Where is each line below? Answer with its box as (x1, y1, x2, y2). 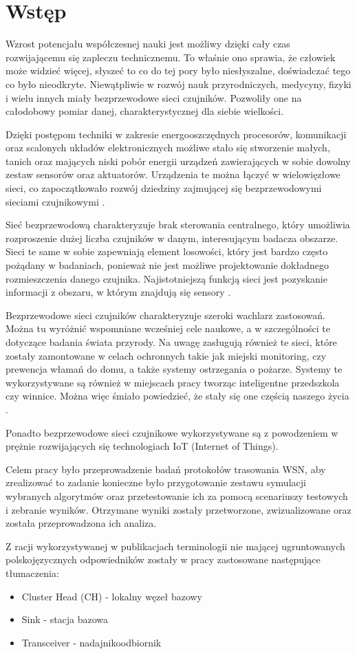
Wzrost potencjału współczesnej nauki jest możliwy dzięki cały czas (6, 36, 290, 51)
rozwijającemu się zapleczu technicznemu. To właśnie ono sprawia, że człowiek (6, 50, 336, 64)
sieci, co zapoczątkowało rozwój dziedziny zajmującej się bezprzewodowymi (6, 181, 322, 195)
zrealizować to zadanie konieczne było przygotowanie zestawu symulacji (6, 475, 306, 490)
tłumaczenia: (6, 565, 59, 580)
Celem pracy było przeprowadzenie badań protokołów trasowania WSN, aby (6, 461, 326, 476)
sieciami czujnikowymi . (6, 194, 105, 208)
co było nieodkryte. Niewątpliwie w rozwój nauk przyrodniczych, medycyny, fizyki (6, 76, 351, 91)
